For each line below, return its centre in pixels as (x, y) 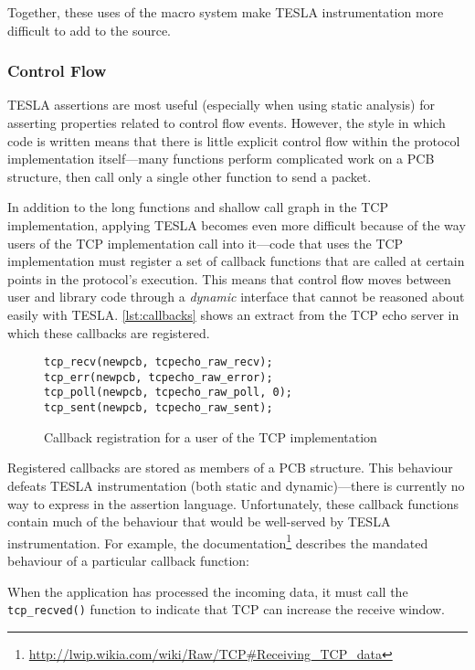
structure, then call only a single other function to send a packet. (190, 176)
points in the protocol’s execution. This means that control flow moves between (229, 278)
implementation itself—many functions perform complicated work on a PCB (221, 159)
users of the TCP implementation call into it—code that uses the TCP (206, 243)
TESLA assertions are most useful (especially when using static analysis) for (221, 105)
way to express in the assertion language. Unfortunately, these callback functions (233, 503)
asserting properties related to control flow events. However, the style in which (227, 122)
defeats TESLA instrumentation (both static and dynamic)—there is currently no (236, 485)
